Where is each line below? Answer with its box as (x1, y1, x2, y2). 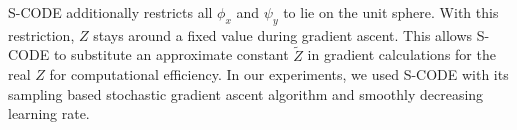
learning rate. (8, 103, 90, 124)
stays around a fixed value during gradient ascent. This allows (93, 24, 473, 45)
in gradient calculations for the (307, 44, 496, 65)
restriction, (8, 24, 75, 45)
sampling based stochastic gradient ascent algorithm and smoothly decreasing (8, 83, 484, 104)
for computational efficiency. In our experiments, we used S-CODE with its (49, 64, 509, 85)
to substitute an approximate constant (53, 44, 289, 65)
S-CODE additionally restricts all (8, 2, 213, 22)
